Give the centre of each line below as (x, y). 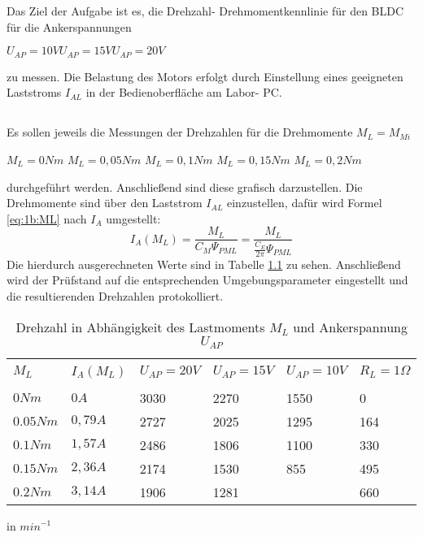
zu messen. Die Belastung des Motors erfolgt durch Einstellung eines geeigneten (205, 76)
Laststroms (34, 92)
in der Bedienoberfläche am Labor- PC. (184, 92)
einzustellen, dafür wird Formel (304, 203)
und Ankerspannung (350, 327)
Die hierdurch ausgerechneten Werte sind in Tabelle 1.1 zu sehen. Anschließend (204, 264)
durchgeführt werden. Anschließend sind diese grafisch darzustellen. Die (185, 186)
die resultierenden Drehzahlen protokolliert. (115, 296)
